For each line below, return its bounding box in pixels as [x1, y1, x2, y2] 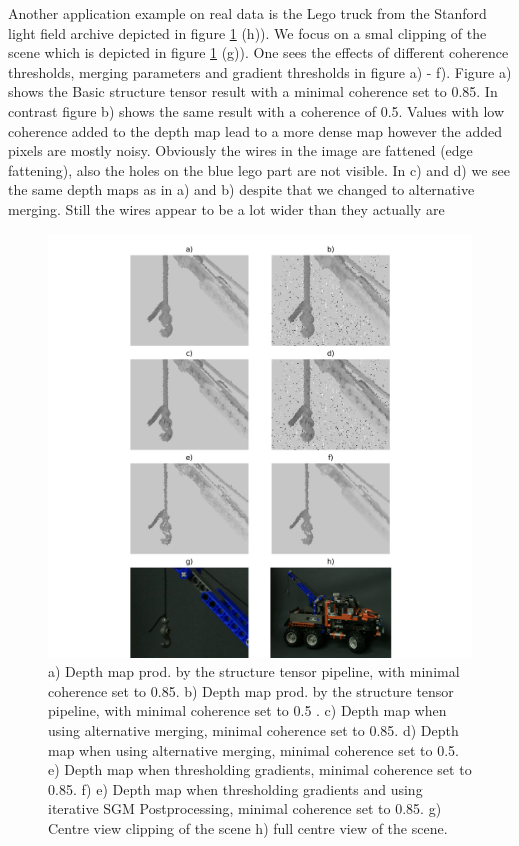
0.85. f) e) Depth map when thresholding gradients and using [48, 778, 423, 799]
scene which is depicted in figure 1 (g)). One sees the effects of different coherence [8, 42, 509, 63]
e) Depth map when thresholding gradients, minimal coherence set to [48, 759, 472, 780]
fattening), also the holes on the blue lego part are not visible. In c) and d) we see [8, 159, 511, 180]
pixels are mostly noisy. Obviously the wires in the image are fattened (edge [8, 140, 473, 161]
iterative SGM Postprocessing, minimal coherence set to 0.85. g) [48, 798, 442, 819]
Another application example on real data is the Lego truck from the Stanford [8, 3, 487, 23]
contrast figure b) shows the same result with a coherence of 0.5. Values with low [8, 100, 505, 121]
